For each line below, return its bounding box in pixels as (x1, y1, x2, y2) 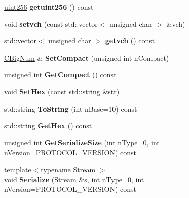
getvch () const (105, 35, 155, 46)
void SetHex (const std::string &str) (4, 86, 120, 96)
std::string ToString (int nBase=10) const (4, 103, 137, 114)
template (4, 164, 31, 174)
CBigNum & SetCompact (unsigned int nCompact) (4, 52, 169, 63)
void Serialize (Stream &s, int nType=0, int (4, 174, 144, 184)
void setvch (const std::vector (4, 18, 98, 29)
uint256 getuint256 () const (4, 2, 94, 12)
